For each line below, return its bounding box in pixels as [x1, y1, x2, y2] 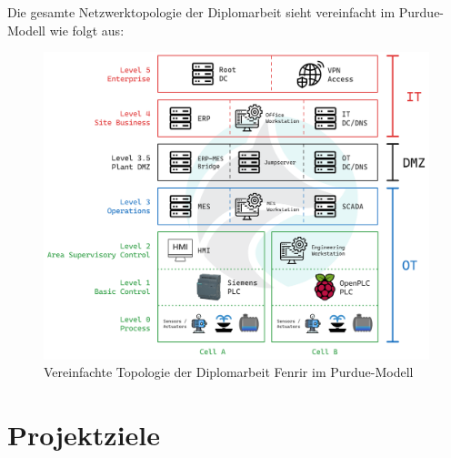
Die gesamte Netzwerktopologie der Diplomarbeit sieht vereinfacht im [7, 3, 396, 21]
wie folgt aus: [49, 20, 125, 39]
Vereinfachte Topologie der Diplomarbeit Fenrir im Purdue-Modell [44, 362, 414, 382]
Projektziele [7, 416, 161, 453]
